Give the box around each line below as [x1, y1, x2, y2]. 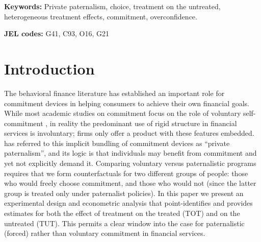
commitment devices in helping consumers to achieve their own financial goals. [4, 98, 250, 108]
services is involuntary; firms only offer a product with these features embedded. [4, 128, 254, 138]
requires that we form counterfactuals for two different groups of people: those [4, 167, 248, 178]
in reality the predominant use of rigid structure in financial [49, 117, 237, 128]
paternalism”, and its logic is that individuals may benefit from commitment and [4, 148, 257, 158]
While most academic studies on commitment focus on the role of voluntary [4, 108, 241, 118]
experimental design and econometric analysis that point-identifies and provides [4, 198, 253, 208]
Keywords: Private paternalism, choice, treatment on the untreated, [4, 1, 221, 11]
